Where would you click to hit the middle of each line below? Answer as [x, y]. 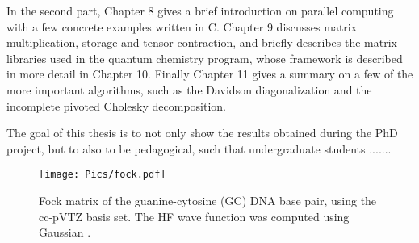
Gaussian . [65, 232]
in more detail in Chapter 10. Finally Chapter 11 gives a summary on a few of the [210, 74]
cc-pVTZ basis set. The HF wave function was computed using [194, 216]
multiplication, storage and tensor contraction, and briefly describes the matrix [202, 42]
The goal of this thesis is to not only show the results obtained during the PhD [202, 133]
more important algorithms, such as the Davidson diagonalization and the [189, 89]
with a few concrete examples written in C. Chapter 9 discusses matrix [182, 26]
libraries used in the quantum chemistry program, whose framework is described [205, 58]
